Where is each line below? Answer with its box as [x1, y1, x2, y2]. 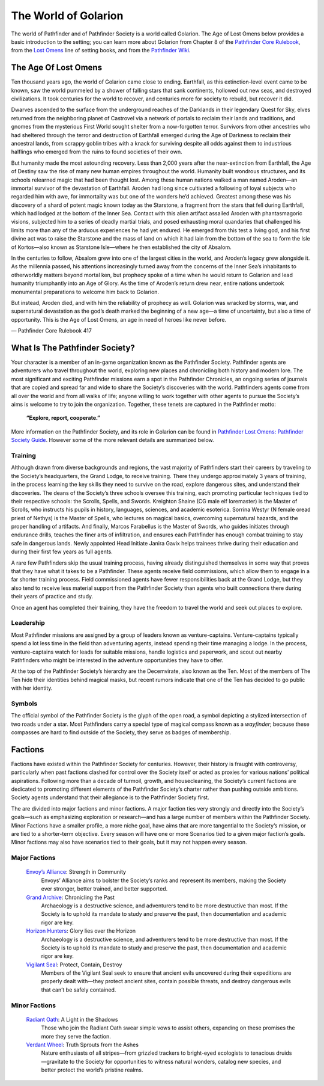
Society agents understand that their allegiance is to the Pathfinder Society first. [11, 794, 209, 801]
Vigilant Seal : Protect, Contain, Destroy [26, 961, 122, 968]
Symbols [11, 699, 38, 708]
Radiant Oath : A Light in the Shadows [26, 1016, 118, 1023]
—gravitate [41, 1058, 68, 1065]
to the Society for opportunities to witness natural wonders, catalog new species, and [69, 1058, 281, 1065]
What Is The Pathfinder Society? [11, 343, 135, 353]
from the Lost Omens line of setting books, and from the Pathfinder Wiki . [11, 47, 191, 54]
